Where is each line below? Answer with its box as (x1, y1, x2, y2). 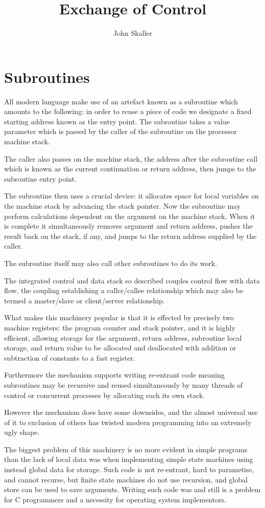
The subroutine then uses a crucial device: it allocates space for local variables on (4, 190, 259, 201)
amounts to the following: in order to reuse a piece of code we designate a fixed (4, 106, 252, 117)
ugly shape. (4, 427, 40, 437)
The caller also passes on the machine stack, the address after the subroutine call (4, 153, 258, 164)
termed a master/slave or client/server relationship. (4, 295, 165, 305)
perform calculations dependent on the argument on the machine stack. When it (4, 210, 255, 221)
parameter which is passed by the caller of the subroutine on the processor (4, 126, 237, 137)
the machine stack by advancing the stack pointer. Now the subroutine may (4, 201, 241, 211)
